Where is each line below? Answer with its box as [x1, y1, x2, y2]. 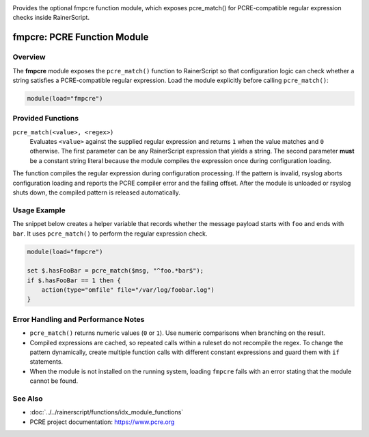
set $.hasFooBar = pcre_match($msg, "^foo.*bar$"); [27, 267, 204, 275]
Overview [12, 52, 46, 62]
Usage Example [12, 205, 66, 215]
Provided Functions [12, 114, 79, 123]
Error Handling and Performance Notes [12, 314, 145, 324]
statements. [29, 358, 64, 366]
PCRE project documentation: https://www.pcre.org [29, 418, 175, 426]
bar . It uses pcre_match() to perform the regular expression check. [12, 229, 208, 238]
